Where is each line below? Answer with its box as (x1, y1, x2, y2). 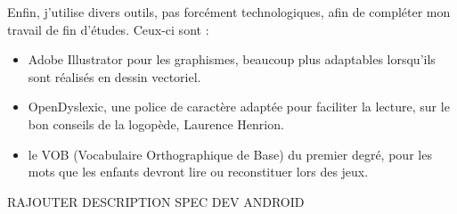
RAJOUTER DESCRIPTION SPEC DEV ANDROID (7, 192, 305, 210)
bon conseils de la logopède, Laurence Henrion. (28, 114, 284, 133)
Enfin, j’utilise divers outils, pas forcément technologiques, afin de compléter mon (7, 3, 451, 21)
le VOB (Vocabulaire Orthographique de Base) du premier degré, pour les (28, 144, 432, 163)
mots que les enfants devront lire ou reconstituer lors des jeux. (28, 162, 369, 181)
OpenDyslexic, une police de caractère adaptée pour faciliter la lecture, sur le (28, 97, 450, 116)
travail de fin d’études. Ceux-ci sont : (7, 20, 209, 38)
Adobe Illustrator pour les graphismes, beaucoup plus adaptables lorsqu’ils (28, 50, 436, 69)
